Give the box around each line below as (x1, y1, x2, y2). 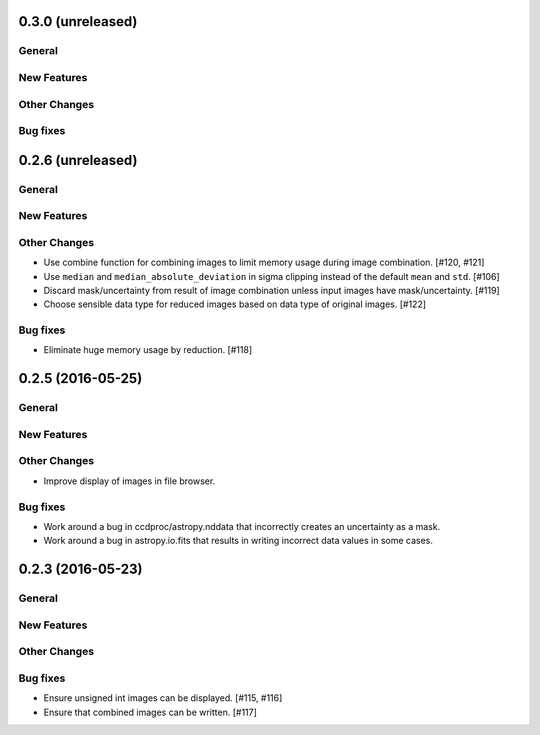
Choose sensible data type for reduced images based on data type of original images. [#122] (43, 298, 427, 310)
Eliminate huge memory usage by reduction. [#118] (43, 344, 253, 356)
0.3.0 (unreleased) (18, 13, 138, 30)
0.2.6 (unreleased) (18, 151, 138, 169)
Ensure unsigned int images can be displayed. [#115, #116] (43, 692, 283, 704)
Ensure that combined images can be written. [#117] (43, 706, 257, 718)
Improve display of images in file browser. (43, 475, 216, 487)
